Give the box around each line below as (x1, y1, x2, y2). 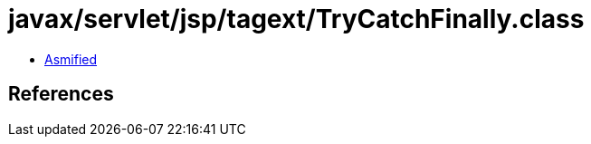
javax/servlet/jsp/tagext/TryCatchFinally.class (8, 4, 585, 34)
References (8, 82, 114, 106)
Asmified (44, 51, 98, 67)
